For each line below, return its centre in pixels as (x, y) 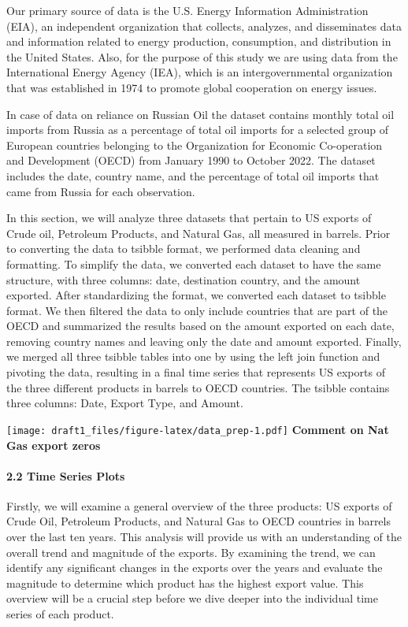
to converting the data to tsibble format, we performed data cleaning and (184, 249)
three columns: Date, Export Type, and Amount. (125, 403)
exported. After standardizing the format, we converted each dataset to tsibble (196, 295)
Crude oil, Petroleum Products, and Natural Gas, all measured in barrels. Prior (198, 233)
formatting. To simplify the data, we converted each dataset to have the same (194, 263)
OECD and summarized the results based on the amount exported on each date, (200, 326)
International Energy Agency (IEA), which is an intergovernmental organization (200, 72)
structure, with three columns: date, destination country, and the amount (184, 279)
